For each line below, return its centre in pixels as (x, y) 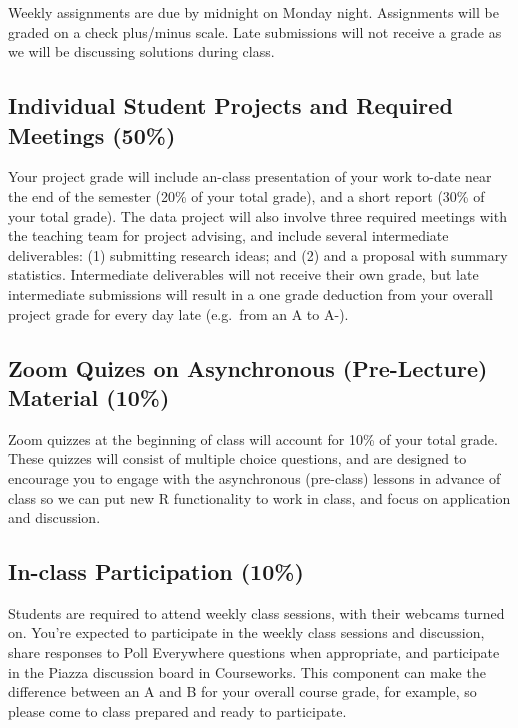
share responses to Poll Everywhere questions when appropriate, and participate (254, 652)
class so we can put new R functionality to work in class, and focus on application (259, 497)
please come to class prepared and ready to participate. (177, 710)
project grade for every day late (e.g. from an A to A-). (178, 313)
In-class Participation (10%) (156, 571)
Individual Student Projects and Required (230, 105)
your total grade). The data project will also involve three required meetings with (257, 215)
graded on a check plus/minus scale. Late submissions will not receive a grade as (255, 31)
